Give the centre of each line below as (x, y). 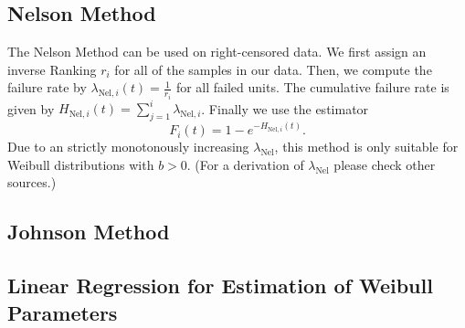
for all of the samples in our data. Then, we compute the (273, 69)
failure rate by (47, 87)
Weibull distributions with (81, 164)
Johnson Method (89, 232)
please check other (385, 164)
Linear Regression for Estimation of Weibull (220, 286)
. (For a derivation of (245, 164)
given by (31, 108)
